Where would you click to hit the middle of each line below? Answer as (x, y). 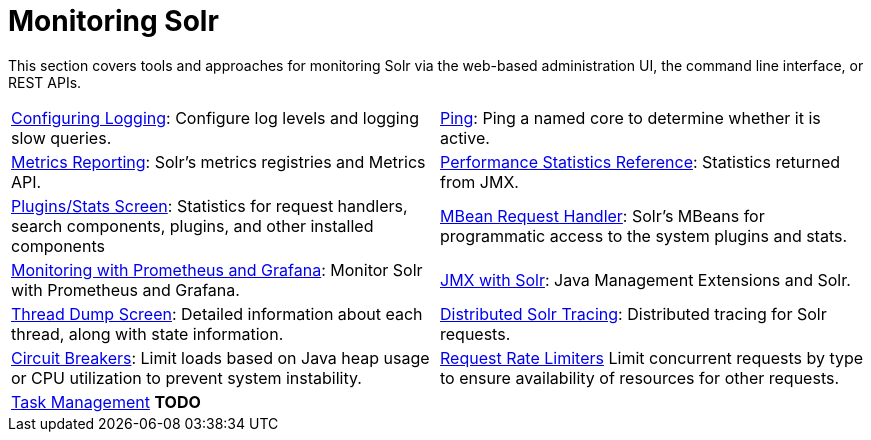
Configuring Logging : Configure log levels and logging (215, 117)
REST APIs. (45, 82)
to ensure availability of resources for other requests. (640, 377)
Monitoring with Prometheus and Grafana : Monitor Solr (217, 269)
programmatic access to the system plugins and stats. (644, 235)
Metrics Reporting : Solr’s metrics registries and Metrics (218, 161)
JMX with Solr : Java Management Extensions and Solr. (645, 279)
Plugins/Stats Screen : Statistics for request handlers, (209, 205)
